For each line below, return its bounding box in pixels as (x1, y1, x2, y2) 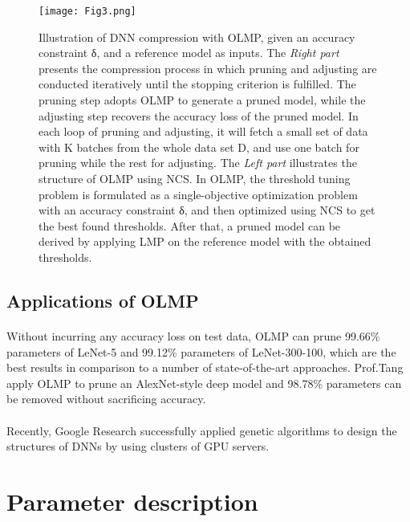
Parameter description (6, 484, 258, 517)
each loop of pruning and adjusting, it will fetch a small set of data (39, 123, 368, 140)
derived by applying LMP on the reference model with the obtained (39, 233, 371, 250)
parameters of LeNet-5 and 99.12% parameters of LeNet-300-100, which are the (6, 343, 396, 360)
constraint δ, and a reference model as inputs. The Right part (39, 44, 339, 61)
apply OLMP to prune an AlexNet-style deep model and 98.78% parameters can (6, 374, 402, 391)
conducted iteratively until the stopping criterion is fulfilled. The (39, 75, 356, 92)
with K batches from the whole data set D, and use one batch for (39, 138, 359, 155)
